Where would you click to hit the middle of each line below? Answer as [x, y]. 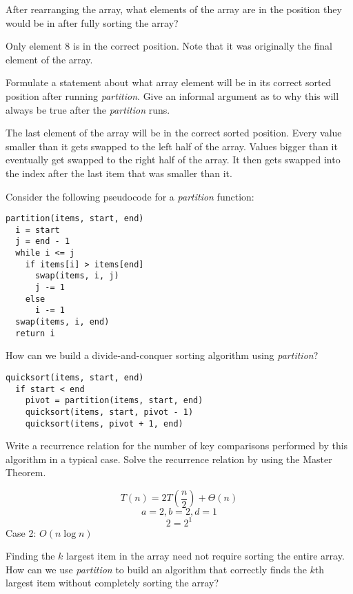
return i [35, 333]
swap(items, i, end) [62, 322]
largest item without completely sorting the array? [112, 583]
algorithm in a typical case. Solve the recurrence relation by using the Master [169, 459]
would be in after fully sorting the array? [92, 22]
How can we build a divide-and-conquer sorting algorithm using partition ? [162, 355]
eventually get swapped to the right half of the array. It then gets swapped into [173, 160]
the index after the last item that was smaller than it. [119, 173]
